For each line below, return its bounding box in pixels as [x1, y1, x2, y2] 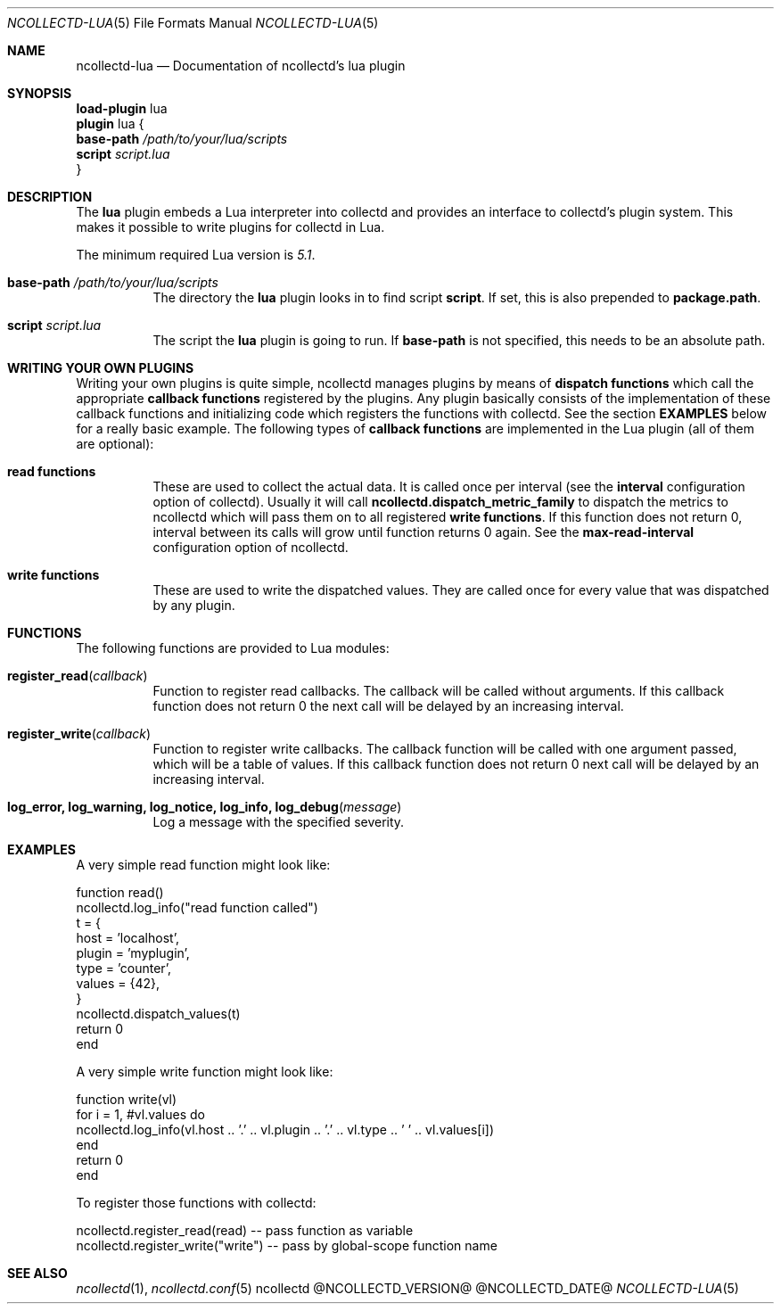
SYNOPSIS [7, 86, 72, 101]
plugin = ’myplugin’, [76, 945, 190, 961]
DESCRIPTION [7, 189, 93, 204]
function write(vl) [76, 1092, 177, 1107]
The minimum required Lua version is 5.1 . [76, 247, 316, 262]
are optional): [76, 436, 154, 451]
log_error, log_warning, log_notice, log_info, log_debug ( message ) [7, 799, 402, 814]
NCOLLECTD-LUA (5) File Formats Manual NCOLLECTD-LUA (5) [7, 15, 379, 30]
